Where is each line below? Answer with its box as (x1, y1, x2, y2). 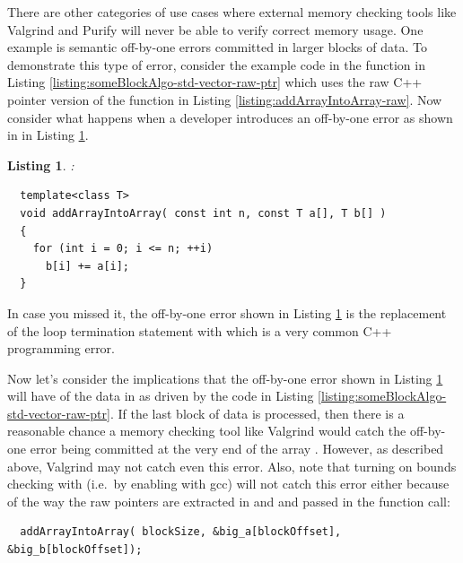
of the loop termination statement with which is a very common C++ (7, 321, 392, 340)
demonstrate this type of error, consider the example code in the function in (7, 55, 425, 74)
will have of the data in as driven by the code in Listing (7, 386, 314, 405)
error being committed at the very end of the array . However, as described (30, 439, 444, 458)
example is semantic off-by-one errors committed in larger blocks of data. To (7, 38, 427, 56)
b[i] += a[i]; (45, 259, 130, 273)
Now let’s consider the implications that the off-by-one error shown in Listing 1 (7, 368, 443, 387)
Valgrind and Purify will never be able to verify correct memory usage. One (7, 20, 424, 39)
